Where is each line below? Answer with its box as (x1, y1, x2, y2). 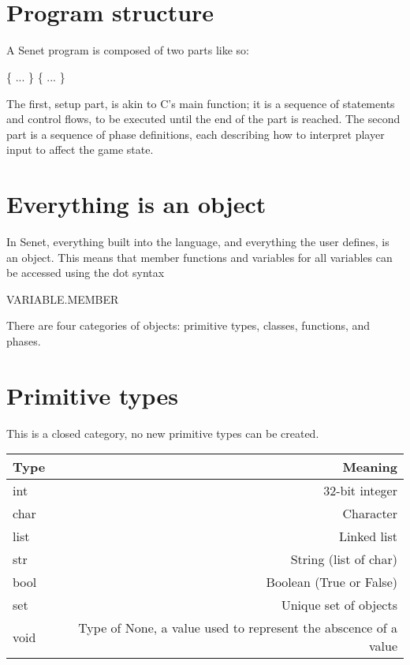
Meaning (342, 458, 397, 476)
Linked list (338, 527, 397, 546)
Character (342, 504, 397, 523)
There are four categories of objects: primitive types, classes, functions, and (6, 317, 371, 334)
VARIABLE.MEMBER (6, 290, 119, 307)
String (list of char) (290, 550, 397, 569)
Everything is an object (6, 188, 266, 220)
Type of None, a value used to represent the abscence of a (78, 618, 397, 637)
